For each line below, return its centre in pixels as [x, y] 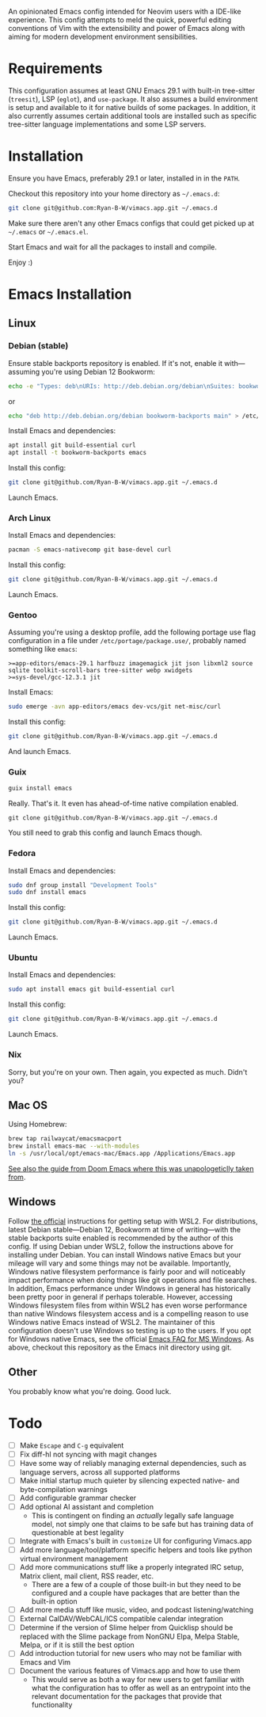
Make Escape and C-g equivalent [72, 1445]
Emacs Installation [70, 294]
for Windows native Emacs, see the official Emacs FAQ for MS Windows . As [131, 1338]
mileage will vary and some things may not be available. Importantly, [120, 1263]
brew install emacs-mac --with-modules [74, 1146]
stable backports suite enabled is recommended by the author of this [121, 1238]
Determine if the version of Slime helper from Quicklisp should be [126, 1628]
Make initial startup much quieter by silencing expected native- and [129, 1480]
